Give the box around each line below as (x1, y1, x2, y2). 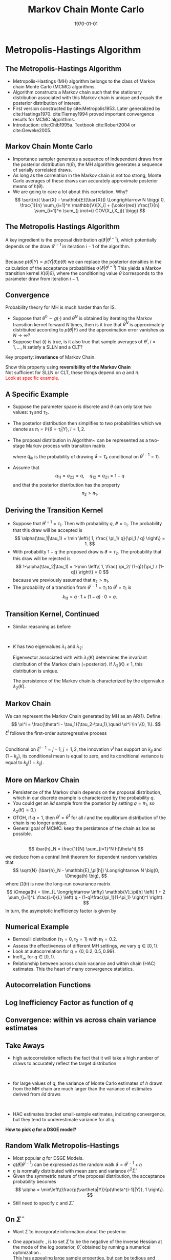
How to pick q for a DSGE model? (5, 1126, 77, 1133)
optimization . (12, 1249, 42, 1255)
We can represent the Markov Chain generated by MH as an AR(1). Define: (5, 713, 162, 719)
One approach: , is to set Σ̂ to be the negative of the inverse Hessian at (12, 1238, 162, 1245)
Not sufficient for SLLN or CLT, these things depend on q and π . (5, 369, 140, 376)
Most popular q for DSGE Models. (12, 1155, 84, 1161)
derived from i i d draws (12, 1091, 61, 1098)
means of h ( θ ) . (12, 183, 45, 189)
